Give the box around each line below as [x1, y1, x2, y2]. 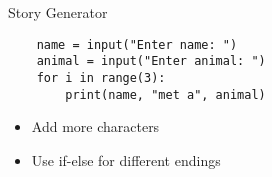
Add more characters [31, 116, 160, 137]
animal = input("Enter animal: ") [36, 54, 266, 69]
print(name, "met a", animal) [65, 87, 266, 102]
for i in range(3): [36, 70, 166, 85]
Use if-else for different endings [31, 149, 221, 170]
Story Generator [8, 2, 108, 22]
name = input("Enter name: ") [36, 37, 238, 52]
